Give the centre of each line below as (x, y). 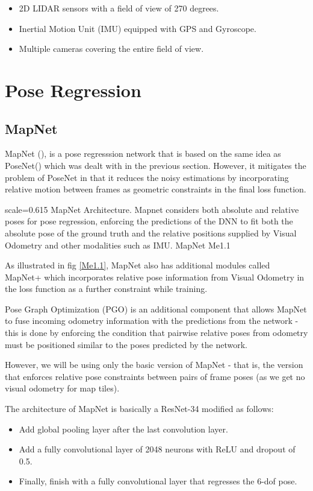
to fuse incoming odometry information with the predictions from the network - (152, 321)
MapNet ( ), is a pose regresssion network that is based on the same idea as (143, 154)
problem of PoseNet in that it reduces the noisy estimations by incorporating (147, 177)
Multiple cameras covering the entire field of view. (111, 49)
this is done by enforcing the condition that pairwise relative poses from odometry (156, 333)
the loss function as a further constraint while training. (106, 289)
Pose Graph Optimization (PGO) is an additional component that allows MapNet (156, 309)
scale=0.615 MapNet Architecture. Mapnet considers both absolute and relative (152, 209)
